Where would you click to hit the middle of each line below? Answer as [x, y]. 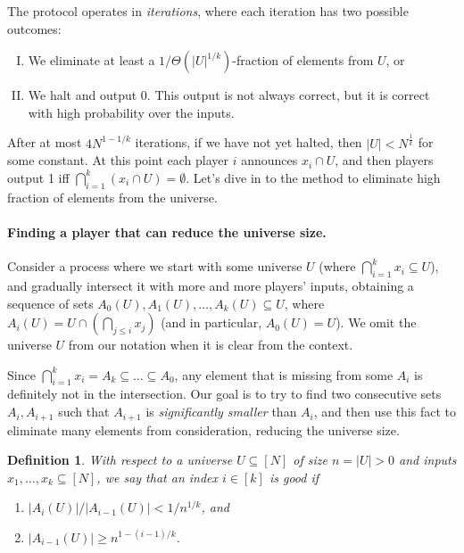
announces [269, 160]
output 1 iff [38, 177]
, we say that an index [157, 477]
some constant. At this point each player [118, 160]
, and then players [384, 160]
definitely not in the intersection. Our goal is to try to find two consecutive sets [224, 394]
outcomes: [34, 28]
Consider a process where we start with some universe [155, 266]
